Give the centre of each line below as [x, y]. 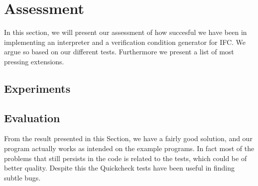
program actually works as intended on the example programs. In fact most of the [129, 148]
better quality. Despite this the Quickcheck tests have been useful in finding [120, 168]
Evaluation [32, 117]
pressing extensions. [34, 61]
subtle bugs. [22, 177]
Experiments [37, 88]
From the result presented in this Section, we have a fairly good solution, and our [128, 138]
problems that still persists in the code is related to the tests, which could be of [126, 158]
